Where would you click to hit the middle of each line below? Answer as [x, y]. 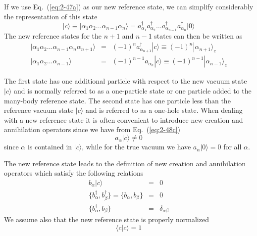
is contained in [50, 147]
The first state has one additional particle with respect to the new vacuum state [126, 81]
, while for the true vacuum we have [136, 147]
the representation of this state [51, 16]
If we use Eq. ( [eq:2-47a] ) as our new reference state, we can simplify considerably [129, 6]
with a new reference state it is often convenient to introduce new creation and [124, 119]
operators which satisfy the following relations [74, 173]
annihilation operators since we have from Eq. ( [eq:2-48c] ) [92, 129]
